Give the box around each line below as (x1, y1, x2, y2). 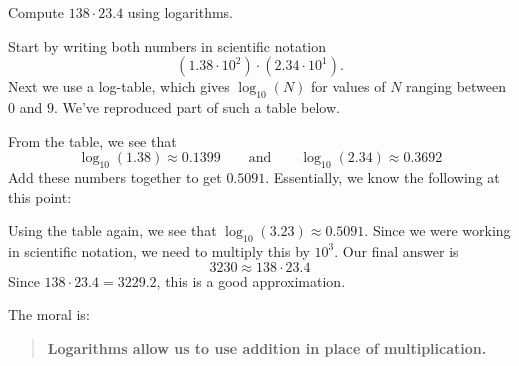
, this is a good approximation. (156, 270, 346, 291)
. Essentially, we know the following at (265, 166, 500, 187)
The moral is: (8, 304, 90, 325)
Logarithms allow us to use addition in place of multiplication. (47, 337, 487, 358)
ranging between (406, 76, 507, 97)
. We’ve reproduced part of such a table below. (53, 96, 340, 117)
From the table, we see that (8, 130, 177, 151)
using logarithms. (127, 2, 234, 22)
